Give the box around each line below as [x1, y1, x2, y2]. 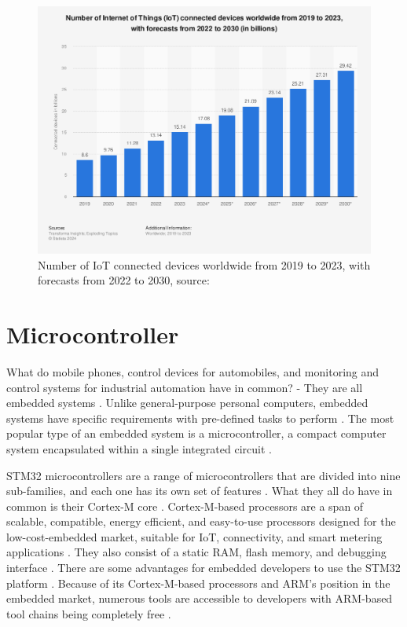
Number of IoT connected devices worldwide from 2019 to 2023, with [38, 256, 371, 273]
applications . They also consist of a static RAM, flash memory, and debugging [6, 544, 387, 560]
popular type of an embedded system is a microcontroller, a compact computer [6, 425, 387, 442]
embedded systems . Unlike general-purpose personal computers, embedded [6, 394, 368, 411]
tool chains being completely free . [6, 605, 171, 621]
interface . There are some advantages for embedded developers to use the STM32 [6, 559, 401, 576]
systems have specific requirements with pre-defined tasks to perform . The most [6, 409, 394, 426]
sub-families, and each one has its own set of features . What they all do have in [6, 482, 393, 499]
